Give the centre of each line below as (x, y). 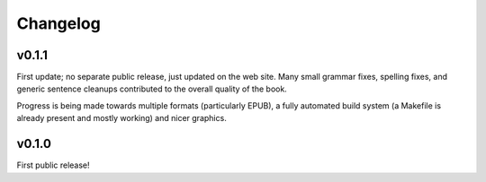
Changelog (58, 23)
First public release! (53, 165)
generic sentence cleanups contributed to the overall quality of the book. (152, 89)
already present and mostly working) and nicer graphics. (121, 118)
